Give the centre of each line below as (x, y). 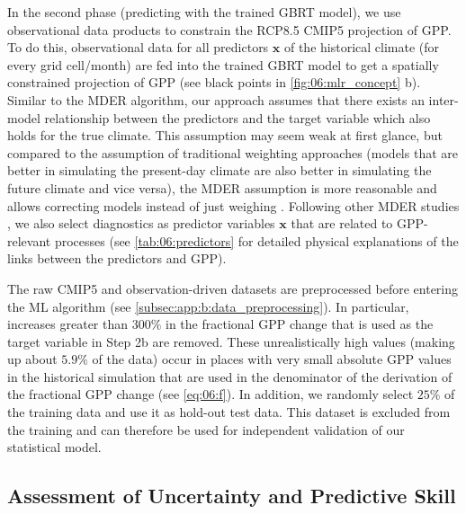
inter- (444, 99)
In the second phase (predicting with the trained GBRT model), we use (204, 12)
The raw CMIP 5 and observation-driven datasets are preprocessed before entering (233, 288)
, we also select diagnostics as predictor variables (141, 223)
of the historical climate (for (362, 47)
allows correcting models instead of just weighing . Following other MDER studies (233, 205)
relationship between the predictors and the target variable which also (237, 117)
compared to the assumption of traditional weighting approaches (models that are (233, 152)
